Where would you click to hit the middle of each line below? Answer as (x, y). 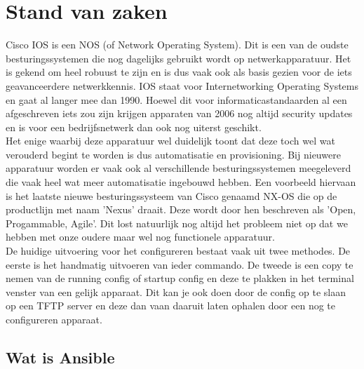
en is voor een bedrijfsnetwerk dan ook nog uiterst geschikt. (134, 127)
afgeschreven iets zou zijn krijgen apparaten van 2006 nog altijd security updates (179, 113)
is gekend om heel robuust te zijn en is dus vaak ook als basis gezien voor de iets (179, 72)
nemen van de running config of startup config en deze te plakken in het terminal (180, 278)
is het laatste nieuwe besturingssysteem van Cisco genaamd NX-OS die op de (171, 195)
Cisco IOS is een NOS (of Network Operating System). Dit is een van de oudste (177, 45)
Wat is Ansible (60, 357)
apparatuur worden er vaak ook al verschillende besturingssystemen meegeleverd (178, 168)
